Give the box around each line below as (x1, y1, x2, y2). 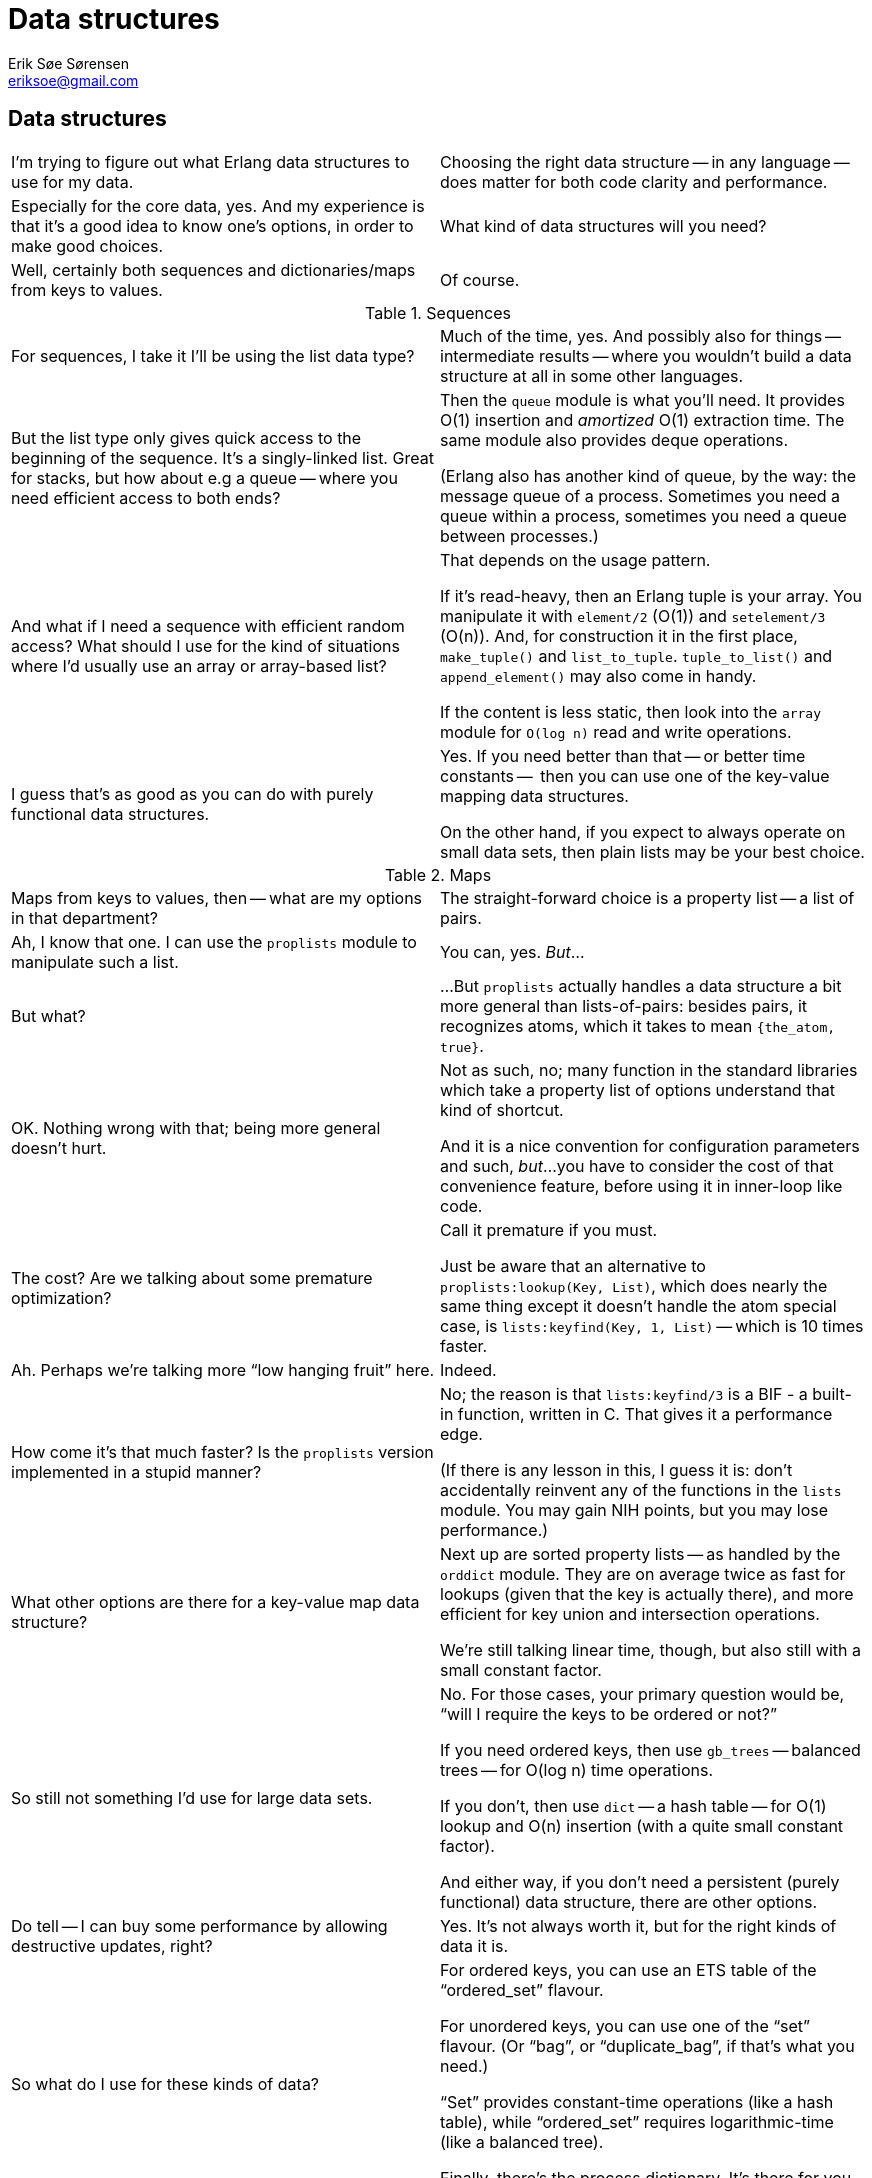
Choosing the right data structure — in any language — (440, 151, 850, 172)
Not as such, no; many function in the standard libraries (440, 1059, 858, 1080)
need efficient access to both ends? (11, 487, 281, 508)
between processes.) (440, 525, 599, 546)
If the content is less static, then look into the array (440, 701, 822, 722)
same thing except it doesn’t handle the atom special (440, 1295, 837, 1316)
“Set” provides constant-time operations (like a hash (440, 2091, 834, 2112)
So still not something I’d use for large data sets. (11, 1787, 373, 1808)
